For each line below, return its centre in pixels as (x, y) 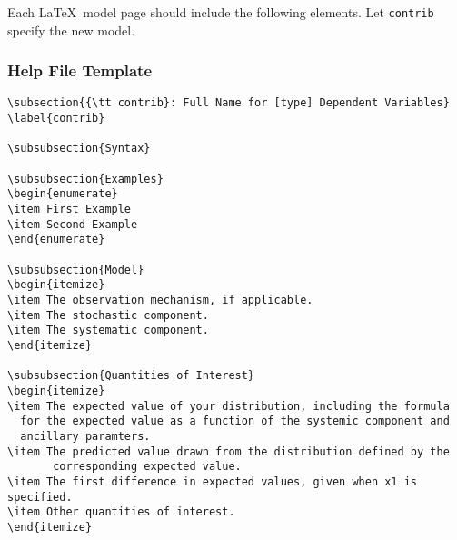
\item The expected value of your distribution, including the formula (228, 406)
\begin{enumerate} (63, 194)
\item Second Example (73, 224)
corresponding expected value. (147, 467)
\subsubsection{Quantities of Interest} (131, 376)
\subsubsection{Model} (76, 270)
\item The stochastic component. (108, 315)
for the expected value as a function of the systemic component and (235, 421)
